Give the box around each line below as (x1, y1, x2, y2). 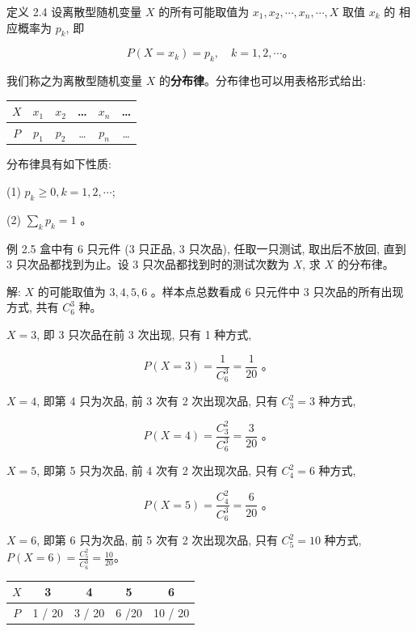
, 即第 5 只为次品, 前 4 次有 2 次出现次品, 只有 (36, 462, 278, 479)
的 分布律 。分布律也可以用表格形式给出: (158, 72, 366, 89)
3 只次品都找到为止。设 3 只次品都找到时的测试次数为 (6, 256, 289, 273)
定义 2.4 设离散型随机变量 (6, 3, 142, 19)
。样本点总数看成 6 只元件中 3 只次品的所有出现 (150, 282, 404, 299)
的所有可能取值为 (158, 3, 250, 19)
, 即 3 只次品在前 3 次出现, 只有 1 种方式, (36, 325, 252, 342)
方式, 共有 (6, 299, 59, 315)
